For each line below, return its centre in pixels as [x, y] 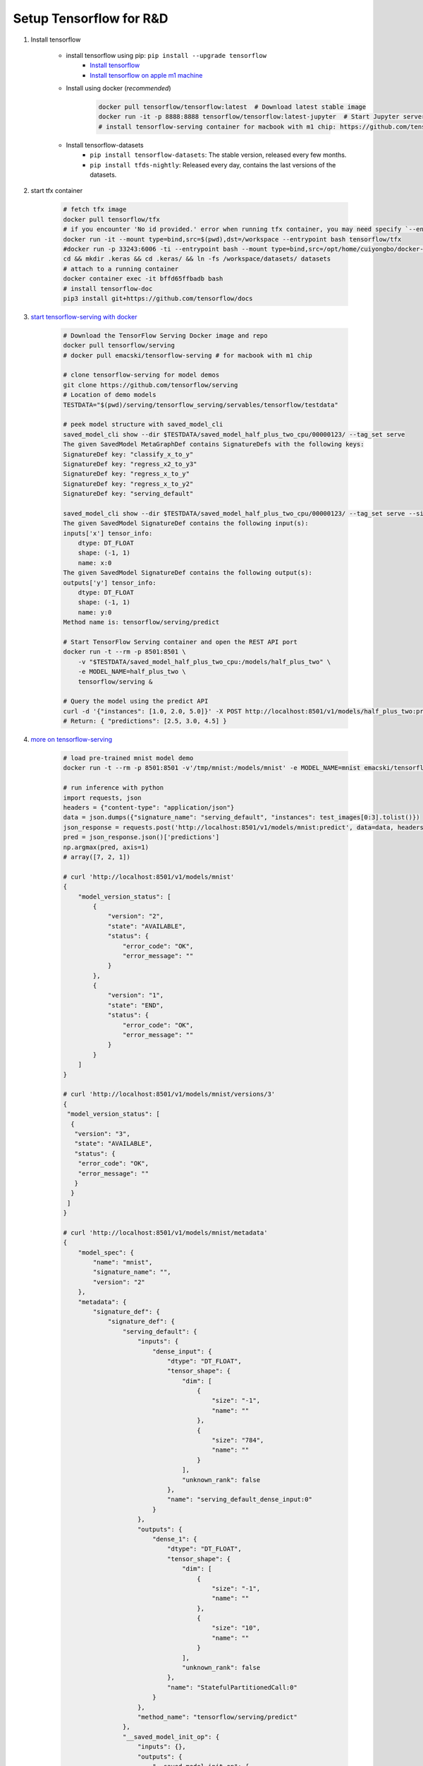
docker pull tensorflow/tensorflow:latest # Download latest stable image [232, 107]
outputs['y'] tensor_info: [110, 582]
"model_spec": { [106, 1252]
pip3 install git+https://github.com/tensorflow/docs [158, 298]
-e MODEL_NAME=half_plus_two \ [132, 672]
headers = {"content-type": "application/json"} [149, 808]
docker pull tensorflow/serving [119, 345]
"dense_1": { [174, 1539]
